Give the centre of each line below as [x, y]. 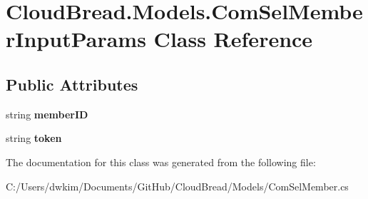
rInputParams [76, 39]
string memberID [47, 114]
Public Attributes [72, 84]
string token [34, 138]
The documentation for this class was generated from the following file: [161, 162]
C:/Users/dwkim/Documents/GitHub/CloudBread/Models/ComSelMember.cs [177, 186]
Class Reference [233, 39]
